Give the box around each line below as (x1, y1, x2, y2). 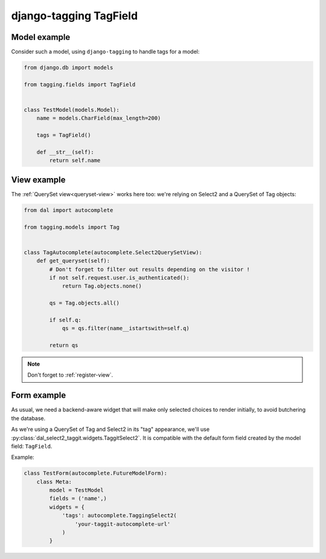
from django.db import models (24, 64, 113, 71)
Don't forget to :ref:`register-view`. (27, 371, 113, 379)
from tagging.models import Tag (24, 223, 120, 231)
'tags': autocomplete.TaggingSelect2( (62, 512, 177, 519)
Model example (11, 32, 71, 42)
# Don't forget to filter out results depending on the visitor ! (49, 266, 251, 273)
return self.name (49, 157, 101, 164)
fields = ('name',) (49, 495, 107, 502)
